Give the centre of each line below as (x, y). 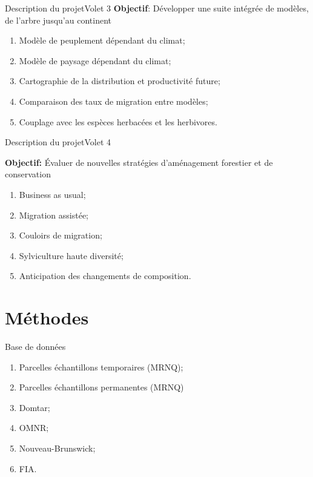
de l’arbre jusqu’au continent (58, 20)
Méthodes (47, 317)
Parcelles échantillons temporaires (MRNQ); (101, 367)
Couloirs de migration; (61, 235)
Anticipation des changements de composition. (105, 276)
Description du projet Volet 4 (58, 142)
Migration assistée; (54, 215)
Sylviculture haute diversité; (71, 255)
